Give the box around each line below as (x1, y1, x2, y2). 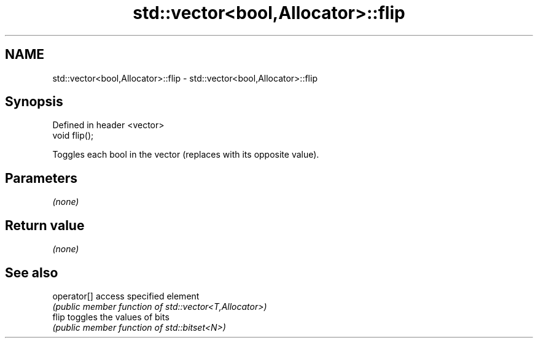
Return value (5, 217, 85, 233)
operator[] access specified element (52, 290, 200, 301)
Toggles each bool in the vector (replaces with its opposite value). (52, 149, 319, 160)
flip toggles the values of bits (52, 311, 170, 322)
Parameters (5, 170, 77, 186)
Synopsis (5, 94, 63, 110)
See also (5, 264, 58, 280)
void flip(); (52, 130, 94, 141)
